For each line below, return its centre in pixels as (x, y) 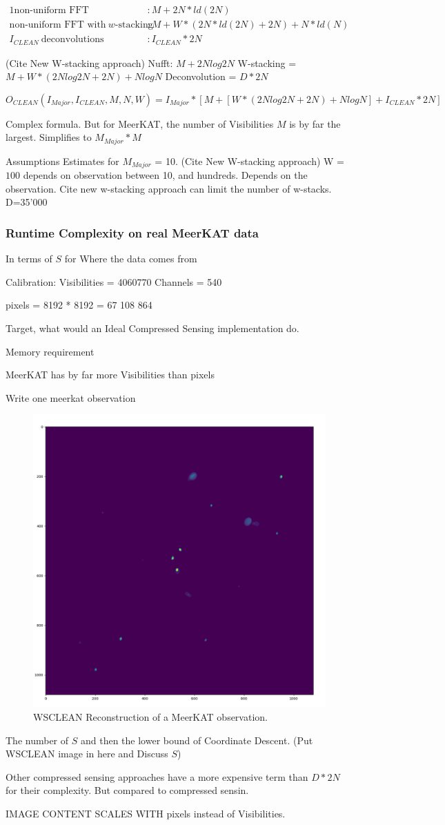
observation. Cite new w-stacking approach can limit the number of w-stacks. (169, 188)
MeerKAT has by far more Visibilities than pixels (110, 375)
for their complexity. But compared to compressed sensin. (127, 790)
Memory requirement (50, 351)
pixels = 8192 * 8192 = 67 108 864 (79, 305)
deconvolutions (72, 40)
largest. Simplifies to (49, 137)
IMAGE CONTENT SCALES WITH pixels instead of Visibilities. (146, 813)
